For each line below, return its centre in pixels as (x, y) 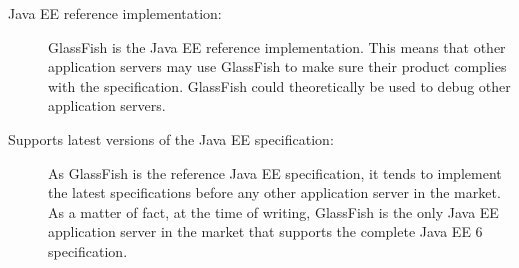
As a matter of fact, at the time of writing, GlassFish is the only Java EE (273, 211)
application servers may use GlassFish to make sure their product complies (277, 66)
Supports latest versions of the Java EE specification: (171, 138)
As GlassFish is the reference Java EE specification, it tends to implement (275, 172)
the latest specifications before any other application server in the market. (274, 192)
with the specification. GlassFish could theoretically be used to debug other (279, 85)
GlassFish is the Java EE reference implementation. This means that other (277, 46)
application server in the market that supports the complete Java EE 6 (265, 231)
